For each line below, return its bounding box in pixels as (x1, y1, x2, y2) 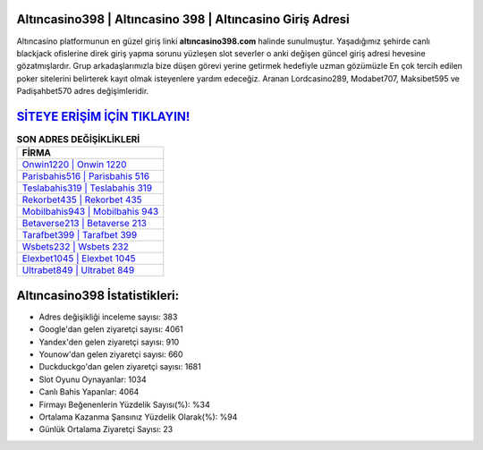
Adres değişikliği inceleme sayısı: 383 (38, 311, 178, 322)
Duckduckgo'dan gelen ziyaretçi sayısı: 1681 (38, 361, 201, 372)
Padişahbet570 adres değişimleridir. (16, 86, 149, 97)
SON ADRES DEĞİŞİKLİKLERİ (16, 133, 140, 146)
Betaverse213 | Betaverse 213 (21, 217, 148, 230)
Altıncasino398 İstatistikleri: (16, 287, 180, 303)
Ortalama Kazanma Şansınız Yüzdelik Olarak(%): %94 (38, 412, 238, 422)
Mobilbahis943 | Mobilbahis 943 (21, 206, 159, 218)
